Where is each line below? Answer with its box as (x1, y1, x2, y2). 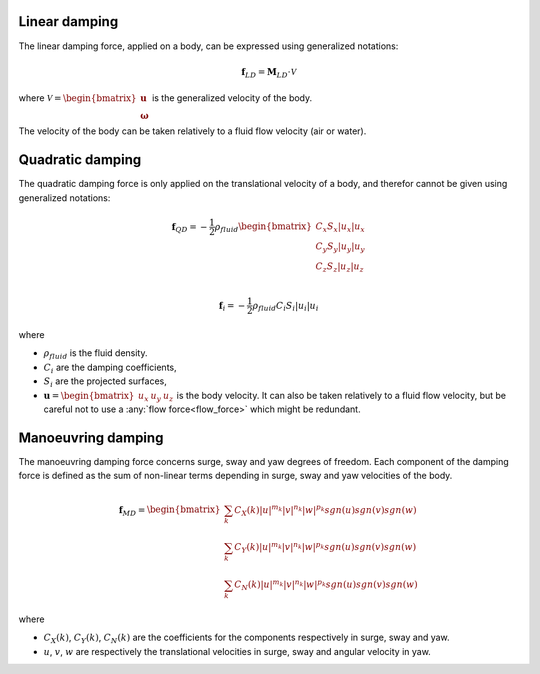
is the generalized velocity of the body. (151, 92, 313, 104)
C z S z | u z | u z (315, 260, 364, 274)
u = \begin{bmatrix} (43, 390, 135, 401)
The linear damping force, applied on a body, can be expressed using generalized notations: (18, 40, 399, 52)
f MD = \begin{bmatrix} (118, 504, 221, 518)
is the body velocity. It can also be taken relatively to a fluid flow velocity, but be (176, 389, 507, 401)
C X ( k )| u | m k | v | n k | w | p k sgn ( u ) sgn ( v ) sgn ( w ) (233, 502, 417, 518)
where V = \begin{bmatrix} (18, 92, 137, 104)
